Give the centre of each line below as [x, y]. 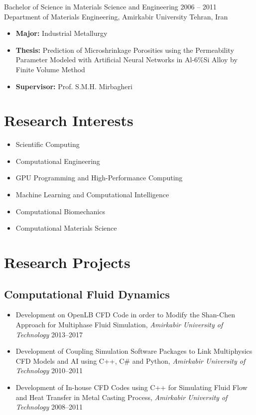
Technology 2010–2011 [49, 370]
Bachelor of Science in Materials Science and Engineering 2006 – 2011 [110, 6]
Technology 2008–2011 [49, 407]
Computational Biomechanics [60, 211]
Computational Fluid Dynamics [87, 294]
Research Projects [67, 262]
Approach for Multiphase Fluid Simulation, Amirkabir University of [119, 325]
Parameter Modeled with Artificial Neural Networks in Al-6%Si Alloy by [127, 60]
